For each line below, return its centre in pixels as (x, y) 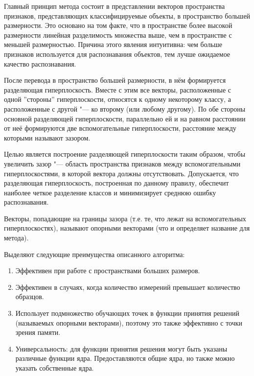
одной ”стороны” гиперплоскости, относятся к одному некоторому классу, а (117, 99)
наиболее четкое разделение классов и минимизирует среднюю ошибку (110, 192)
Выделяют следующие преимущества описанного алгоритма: (94, 254)
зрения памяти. (38, 332)
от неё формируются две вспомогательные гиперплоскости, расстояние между (120, 128)
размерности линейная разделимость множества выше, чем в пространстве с (118, 35)
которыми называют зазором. (47, 137)
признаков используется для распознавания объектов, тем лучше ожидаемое (117, 54)
